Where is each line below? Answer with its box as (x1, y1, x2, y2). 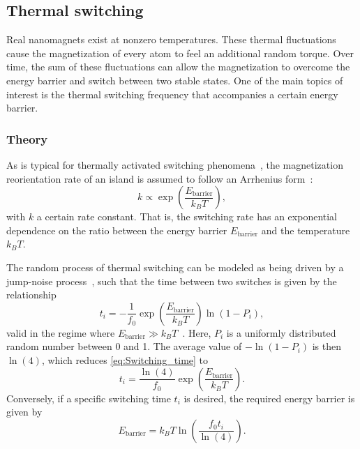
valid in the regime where (6, 325, 115, 340)
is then (312, 339, 341, 353)
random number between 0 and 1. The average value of (6, 339, 242, 353)
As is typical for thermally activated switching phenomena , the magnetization (6, 157, 343, 172)
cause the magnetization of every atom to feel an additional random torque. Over (6, 45, 354, 60)
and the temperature (261, 222, 350, 237)
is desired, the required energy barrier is (183, 390, 355, 405)
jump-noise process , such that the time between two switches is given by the (6, 273, 337, 288)
